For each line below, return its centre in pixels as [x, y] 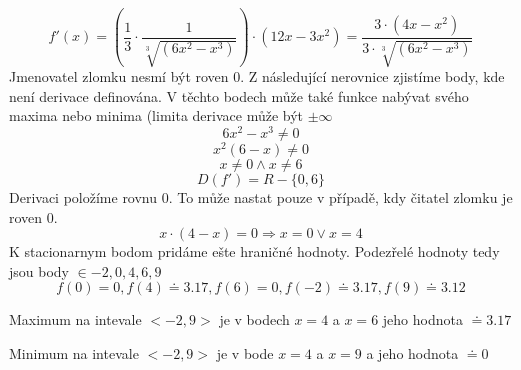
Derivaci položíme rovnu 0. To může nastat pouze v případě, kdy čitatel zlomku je [261, 196]
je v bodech [254, 319]
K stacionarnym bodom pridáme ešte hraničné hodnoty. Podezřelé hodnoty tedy [254, 251]
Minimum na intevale [74, 352]
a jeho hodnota [412, 352]
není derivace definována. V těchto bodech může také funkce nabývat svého [239, 95]
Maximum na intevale [75, 319]
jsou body [39, 270]
